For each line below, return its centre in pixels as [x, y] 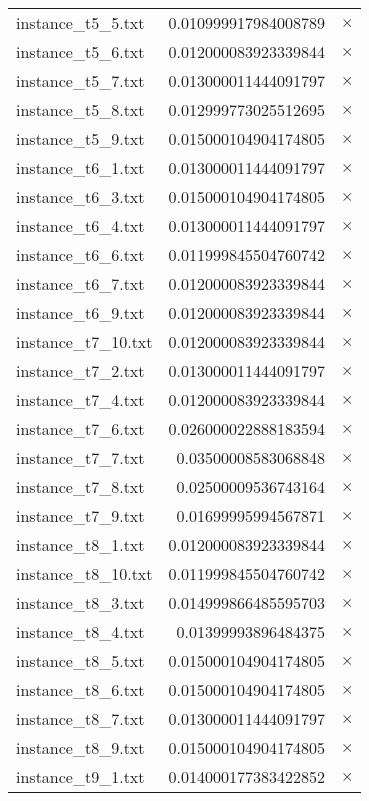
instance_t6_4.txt [80, 225]
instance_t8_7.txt [80, 718]
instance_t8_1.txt [80, 544]
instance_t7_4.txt [80, 399]
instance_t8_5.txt [80, 660]
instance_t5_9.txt [80, 138]
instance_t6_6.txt [80, 254]
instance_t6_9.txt [80, 312]
